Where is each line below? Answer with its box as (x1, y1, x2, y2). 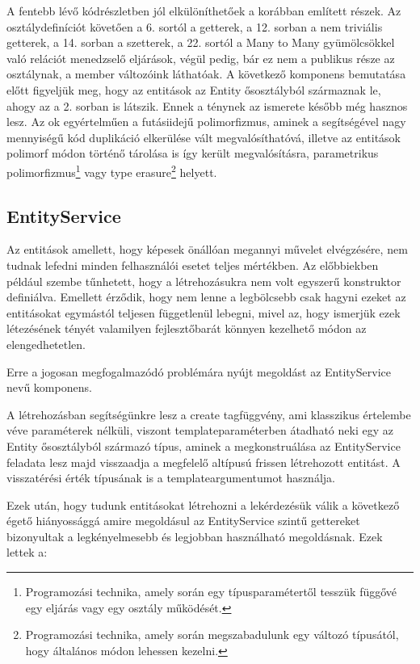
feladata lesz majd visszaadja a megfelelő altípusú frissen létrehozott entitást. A (6, 453, 401, 470)
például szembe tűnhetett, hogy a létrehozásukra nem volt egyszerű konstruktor (6, 272, 401, 289)
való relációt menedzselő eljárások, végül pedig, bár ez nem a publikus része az (6, 49, 395, 66)
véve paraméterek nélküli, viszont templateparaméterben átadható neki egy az (6, 422, 393, 439)
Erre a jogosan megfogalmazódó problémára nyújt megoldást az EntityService (6, 363, 391, 380)
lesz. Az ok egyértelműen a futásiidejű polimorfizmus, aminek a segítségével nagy (6, 113, 406, 130)
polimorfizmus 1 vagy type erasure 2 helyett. (6, 161, 217, 180)
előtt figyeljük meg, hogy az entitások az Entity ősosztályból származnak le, (6, 81, 381, 98)
